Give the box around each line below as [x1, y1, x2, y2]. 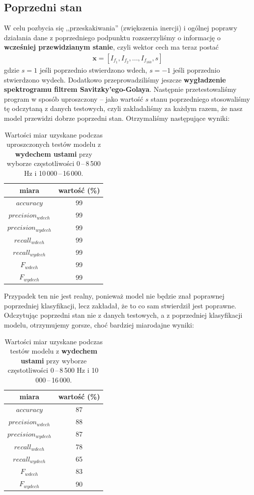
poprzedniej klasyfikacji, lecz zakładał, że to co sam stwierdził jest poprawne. [4, 300, 237, 310]
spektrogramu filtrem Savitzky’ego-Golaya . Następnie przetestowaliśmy [4, 84, 237, 94]
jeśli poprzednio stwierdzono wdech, [39, 65, 147, 75]
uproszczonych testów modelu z [6, 139, 101, 149]
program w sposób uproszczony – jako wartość [4, 93, 143, 104]
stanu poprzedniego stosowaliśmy [151, 93, 250, 104]
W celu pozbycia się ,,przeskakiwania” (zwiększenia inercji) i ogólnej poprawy [4, 23, 237, 33]
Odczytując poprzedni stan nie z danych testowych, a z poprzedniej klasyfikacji [4, 310, 243, 320]
